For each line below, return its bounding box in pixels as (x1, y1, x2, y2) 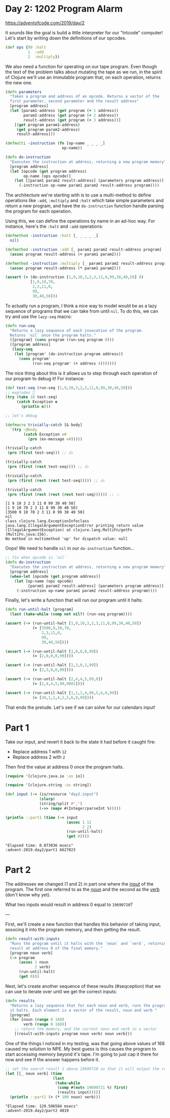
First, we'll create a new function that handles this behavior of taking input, (5, 921, 161, 927)
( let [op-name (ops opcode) (14, 578, 73, 584)
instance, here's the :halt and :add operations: (5, 223, 104, 229)
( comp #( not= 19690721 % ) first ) (57, 1085, 128, 1090)
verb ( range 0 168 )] (23, 1022, 67, 1027)
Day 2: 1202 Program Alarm (5, 3, 123, 15)
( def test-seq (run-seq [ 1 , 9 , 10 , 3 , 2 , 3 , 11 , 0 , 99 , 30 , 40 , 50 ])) (5, 385, 133, 390)
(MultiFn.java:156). (5, 532, 49, 537)
